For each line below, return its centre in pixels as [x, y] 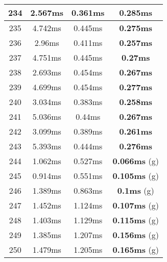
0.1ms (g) [136, 190]
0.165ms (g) [136, 250]
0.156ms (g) [136, 235]
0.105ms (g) [136, 176]
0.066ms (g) [136, 161]
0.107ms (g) [136, 205]
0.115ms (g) [136, 220]
